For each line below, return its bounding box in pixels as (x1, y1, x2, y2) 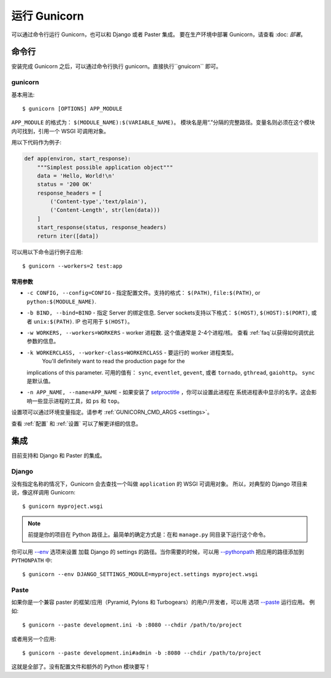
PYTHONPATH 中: (11, 556, 53, 564)
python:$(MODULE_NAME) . (26, 298, 97, 305)
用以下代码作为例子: (11, 139, 62, 146)
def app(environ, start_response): (24, 155, 131, 162)
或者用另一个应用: (11, 635, 56, 642)
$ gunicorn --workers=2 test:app (22, 263, 123, 270)
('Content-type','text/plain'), (50, 198, 147, 205)
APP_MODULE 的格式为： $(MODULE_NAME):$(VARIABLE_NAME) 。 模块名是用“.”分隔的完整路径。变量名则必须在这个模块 (11, 119, 315, 126)
